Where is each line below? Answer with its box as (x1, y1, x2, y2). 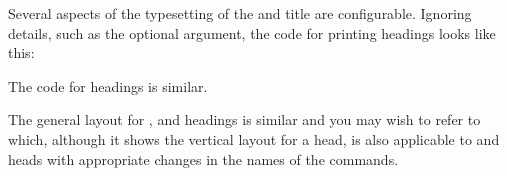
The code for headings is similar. (8, 75, 208, 96)
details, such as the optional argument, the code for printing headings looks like (8, 22, 496, 43)
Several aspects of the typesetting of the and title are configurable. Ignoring (8, 3, 472, 23)
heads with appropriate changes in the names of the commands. (8, 148, 399, 169)
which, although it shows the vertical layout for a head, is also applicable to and (8, 128, 500, 149)
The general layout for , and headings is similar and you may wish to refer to (8, 109, 481, 130)
